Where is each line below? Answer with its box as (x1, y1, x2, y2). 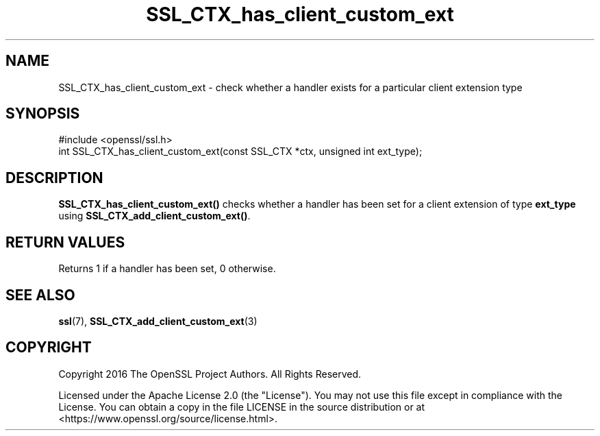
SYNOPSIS (5, 105, 80, 123)
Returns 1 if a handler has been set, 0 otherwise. (58, 263, 276, 275)
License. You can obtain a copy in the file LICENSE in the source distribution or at (58, 400, 425, 413)
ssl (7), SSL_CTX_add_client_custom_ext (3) (58, 315, 258, 327)
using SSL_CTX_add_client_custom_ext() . (58, 210, 251, 222)
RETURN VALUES (5, 233, 125, 251)
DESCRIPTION (5, 169, 103, 186)
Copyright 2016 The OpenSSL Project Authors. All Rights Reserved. (58, 367, 362, 380)
